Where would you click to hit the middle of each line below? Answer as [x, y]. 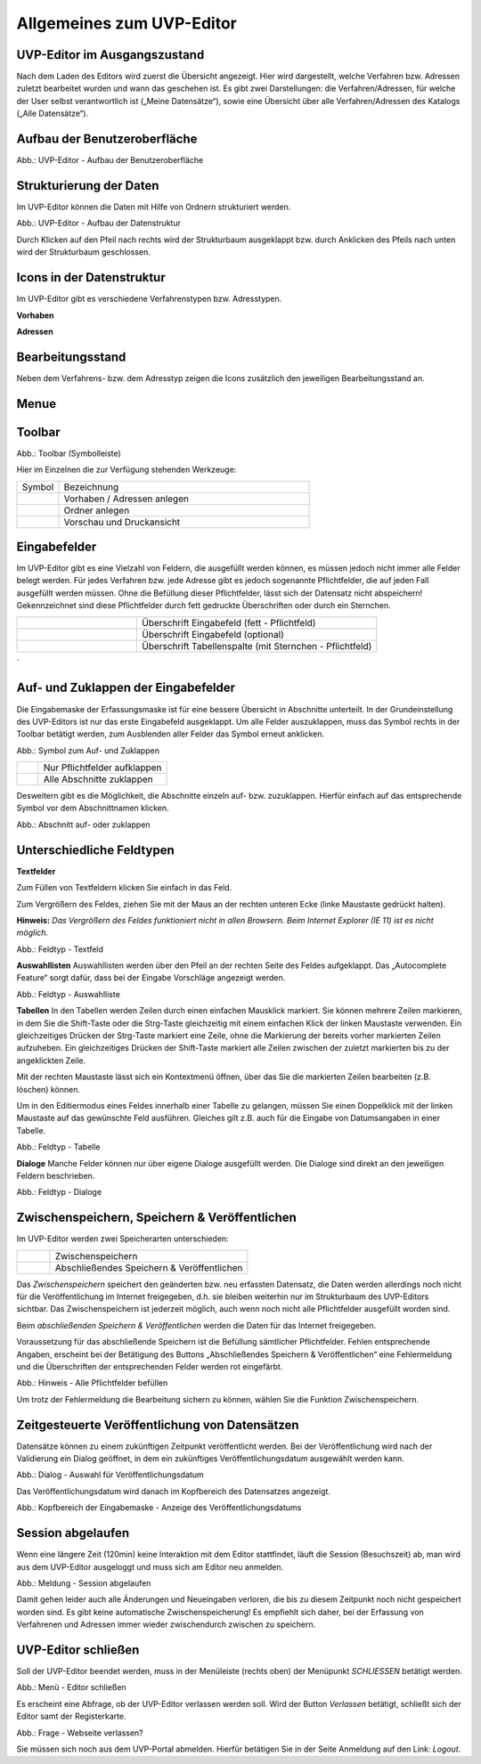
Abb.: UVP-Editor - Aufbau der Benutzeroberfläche [110, 160]
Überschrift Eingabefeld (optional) [212, 634]
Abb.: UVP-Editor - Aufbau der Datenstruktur [99, 224]
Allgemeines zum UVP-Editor [127, 23]
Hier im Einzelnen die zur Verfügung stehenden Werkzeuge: [126, 470]
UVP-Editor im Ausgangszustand [110, 55]
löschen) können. [48, 1089]
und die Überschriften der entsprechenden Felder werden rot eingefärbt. [150, 1366]
